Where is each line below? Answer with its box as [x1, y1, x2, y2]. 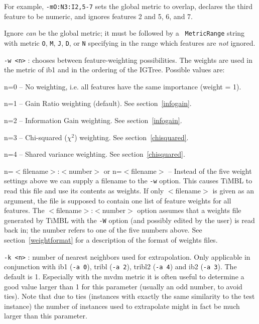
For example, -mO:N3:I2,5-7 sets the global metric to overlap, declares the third [4, 1, 253, 11]
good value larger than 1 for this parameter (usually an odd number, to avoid [4, 281, 242, 291]
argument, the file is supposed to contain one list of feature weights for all [4, 195, 231, 205]
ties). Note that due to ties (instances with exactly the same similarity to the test [4, 291, 255, 301]
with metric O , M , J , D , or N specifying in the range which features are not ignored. [4, 37, 255, 48]
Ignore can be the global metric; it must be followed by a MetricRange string [4, 28, 245, 38]
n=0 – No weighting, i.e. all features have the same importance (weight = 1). [4, 81, 241, 91]
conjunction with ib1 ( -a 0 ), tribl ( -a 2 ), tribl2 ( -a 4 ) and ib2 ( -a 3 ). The [4, 261, 237, 272]
